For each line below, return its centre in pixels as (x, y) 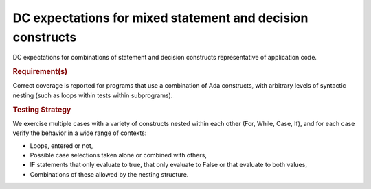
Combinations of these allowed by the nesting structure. (109, 174)
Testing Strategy (42, 110)
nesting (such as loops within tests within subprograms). (93, 95)
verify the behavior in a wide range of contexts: (80, 133)
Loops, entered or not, (61, 146)
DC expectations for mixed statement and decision (160, 18)
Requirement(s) (40, 72)
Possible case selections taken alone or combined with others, (119, 155)
